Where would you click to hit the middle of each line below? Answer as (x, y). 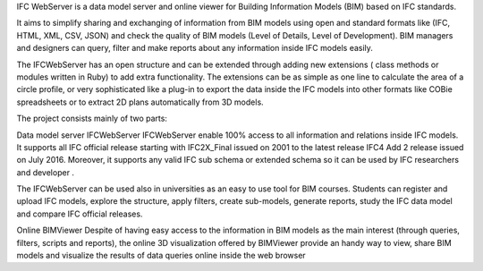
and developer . (46, 172)
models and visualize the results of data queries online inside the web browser (161, 256)
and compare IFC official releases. (80, 214)
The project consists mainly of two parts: (92, 119)
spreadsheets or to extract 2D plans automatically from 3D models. (140, 102)
